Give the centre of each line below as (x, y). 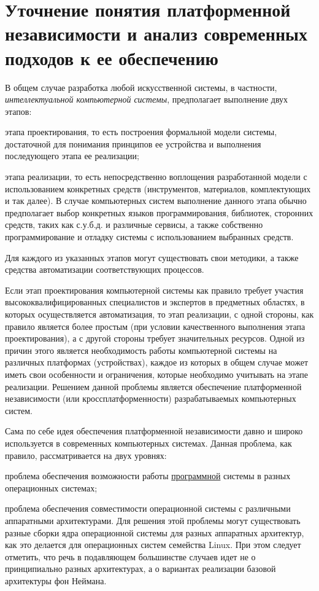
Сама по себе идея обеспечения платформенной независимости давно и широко (154, 431)
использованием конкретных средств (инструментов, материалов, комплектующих (158, 188)
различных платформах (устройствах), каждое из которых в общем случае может (156, 362)
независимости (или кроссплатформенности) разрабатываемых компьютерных (151, 398)
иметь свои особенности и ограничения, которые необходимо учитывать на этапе (156, 374)
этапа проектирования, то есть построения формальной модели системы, (141, 132)
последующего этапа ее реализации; (72, 156)
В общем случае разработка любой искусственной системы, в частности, (141, 87)
